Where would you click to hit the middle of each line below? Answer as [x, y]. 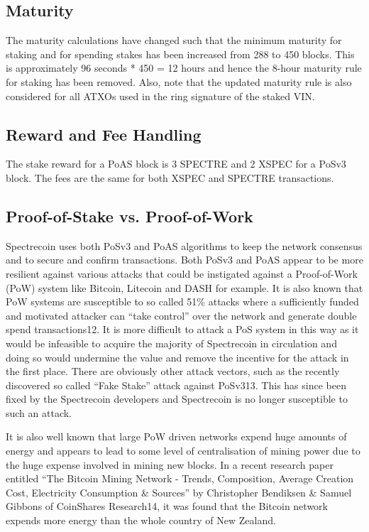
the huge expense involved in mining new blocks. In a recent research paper [170, 464]
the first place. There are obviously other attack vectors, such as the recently [173, 371]
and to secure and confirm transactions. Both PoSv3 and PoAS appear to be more [184, 260]
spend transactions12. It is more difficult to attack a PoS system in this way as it [182, 329]
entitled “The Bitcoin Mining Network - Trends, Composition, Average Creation [180, 478]
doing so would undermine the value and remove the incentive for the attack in [177, 357]
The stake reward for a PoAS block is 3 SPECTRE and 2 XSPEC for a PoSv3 [176, 164]
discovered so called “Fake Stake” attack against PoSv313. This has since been [176, 385]
